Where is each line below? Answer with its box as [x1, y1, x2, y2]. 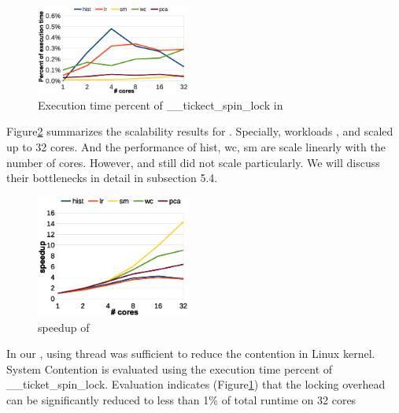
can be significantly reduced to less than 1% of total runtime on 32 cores [6, 391, 357, 407]
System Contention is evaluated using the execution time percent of [6, 360, 333, 377]
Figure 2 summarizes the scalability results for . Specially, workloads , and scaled [6, 123, 393, 140]
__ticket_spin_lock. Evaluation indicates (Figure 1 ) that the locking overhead [6, 376, 386, 393]
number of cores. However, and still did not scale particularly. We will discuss [6, 154, 380, 170]
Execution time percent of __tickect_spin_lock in [38, 96, 283, 113]
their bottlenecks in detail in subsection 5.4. [6, 169, 218, 186]
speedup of [38, 318, 90, 335]
